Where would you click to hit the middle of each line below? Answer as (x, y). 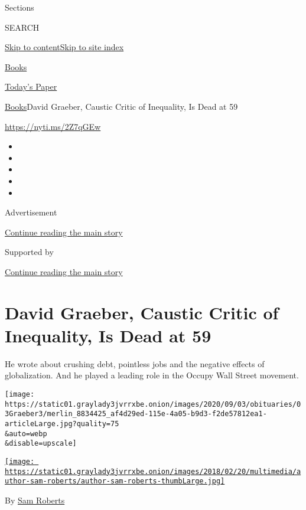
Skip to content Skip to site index (64, 47)
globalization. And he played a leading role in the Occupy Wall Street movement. (152, 375)
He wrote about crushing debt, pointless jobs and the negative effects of (135, 363)
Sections (19, 7)
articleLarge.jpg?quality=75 (62, 424)
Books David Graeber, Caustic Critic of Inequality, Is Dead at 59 (121, 106)
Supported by (29, 252)
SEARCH (22, 27)
